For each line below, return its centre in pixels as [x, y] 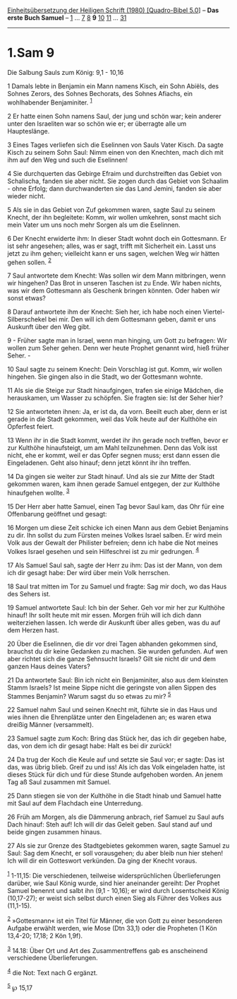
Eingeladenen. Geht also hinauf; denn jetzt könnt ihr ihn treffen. [99, 463]
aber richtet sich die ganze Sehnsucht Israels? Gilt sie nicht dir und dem [112, 658]
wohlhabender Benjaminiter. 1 [50, 102]
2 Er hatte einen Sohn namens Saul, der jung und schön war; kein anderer [115, 116]
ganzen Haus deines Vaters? [49, 666]
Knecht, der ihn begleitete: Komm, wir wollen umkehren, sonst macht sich [114, 217]
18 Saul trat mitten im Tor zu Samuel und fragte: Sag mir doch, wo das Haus [117, 586]
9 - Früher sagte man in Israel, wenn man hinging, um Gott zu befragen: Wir [117, 341]
